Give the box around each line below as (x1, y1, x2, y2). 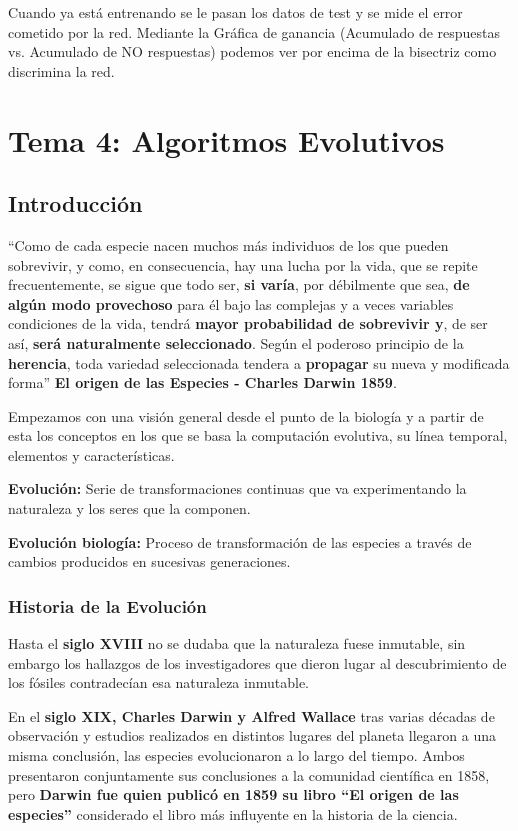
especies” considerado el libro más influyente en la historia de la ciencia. (8, 803, 458, 824)
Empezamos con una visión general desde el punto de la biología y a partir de (8, 405, 484, 426)
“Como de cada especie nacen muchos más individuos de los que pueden (8, 234, 449, 255)
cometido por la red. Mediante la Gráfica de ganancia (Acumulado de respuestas (8, 21, 501, 42)
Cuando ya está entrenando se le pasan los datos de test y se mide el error (8, 2, 463, 22)
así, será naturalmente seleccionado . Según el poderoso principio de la (8, 332, 464, 353)
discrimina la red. (8, 60, 115, 81)
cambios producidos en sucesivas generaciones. (8, 551, 291, 572)
